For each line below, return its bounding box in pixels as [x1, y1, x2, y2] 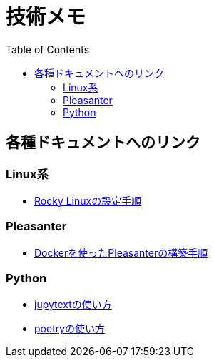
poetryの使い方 [34, 322, 106, 335]
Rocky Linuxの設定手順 [34, 194, 142, 207]
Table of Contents [6, 43, 90, 56]
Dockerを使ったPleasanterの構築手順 [34, 246, 208, 259]
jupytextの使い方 [34, 298, 112, 311]
